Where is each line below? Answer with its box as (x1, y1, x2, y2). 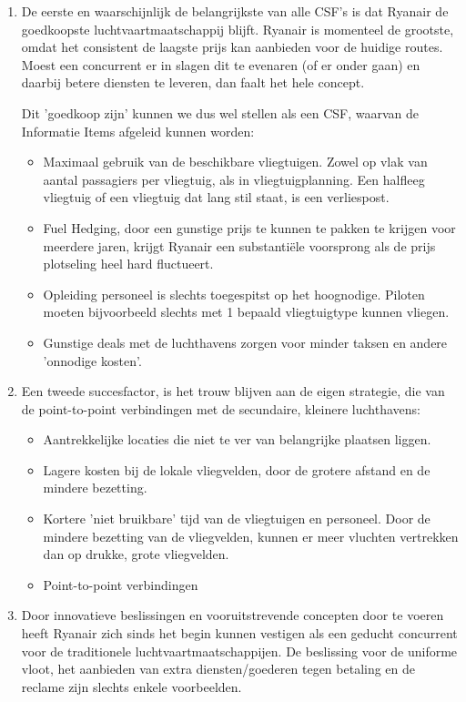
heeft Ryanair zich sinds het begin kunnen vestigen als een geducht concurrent (21, 624, 458, 643)
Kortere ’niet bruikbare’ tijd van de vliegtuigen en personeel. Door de (43, 509, 431, 528)
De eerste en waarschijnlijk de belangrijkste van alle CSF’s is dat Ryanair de (21, 2, 449, 20)
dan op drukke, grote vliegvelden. (43, 544, 229, 564)
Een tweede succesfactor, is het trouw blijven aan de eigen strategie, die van (21, 382, 445, 401)
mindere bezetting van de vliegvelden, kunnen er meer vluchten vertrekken (43, 526, 459, 545)
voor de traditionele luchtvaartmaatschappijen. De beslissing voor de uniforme (21, 641, 458, 660)
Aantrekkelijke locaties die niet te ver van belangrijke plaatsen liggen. (43, 430, 431, 449)
